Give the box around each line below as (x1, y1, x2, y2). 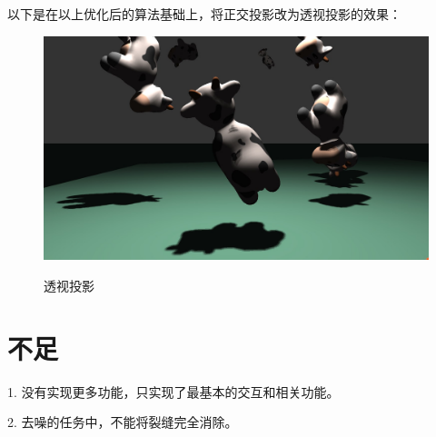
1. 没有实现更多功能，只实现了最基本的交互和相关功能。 (7, 382, 340, 401)
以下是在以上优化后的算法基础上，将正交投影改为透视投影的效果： (7, 5, 401, 23)
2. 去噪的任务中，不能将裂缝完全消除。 (7, 412, 238, 432)
